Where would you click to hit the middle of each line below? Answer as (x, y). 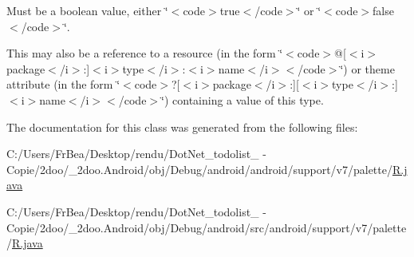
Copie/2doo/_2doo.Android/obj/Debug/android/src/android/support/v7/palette (207, 227)
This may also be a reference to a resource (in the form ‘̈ (145, 53)
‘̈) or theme (367, 68)
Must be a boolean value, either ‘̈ (87, 10)
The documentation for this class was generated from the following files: (182, 127)
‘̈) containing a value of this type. (242, 99)
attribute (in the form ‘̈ (63, 84)
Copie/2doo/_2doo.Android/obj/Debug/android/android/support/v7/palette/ (199, 169)
